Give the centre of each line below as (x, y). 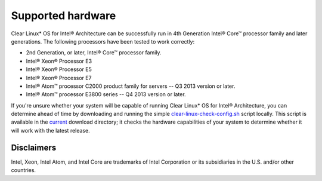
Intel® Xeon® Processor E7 (59, 78)
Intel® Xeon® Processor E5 (59, 69)
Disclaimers (34, 147)
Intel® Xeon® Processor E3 (59, 61)
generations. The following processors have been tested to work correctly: (103, 41)
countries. (23, 170)
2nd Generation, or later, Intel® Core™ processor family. (94, 53)
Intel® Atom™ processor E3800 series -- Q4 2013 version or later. (106, 94)
